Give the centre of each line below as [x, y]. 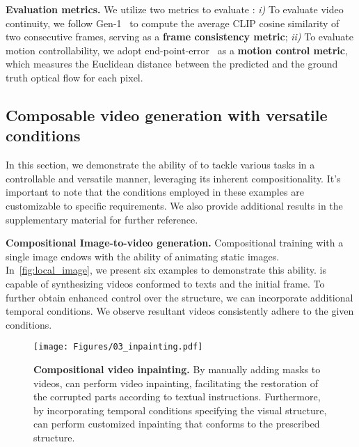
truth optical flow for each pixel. [74, 77]
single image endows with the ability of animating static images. [143, 256]
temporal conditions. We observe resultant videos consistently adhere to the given [180, 311]
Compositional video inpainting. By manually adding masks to [177, 369]
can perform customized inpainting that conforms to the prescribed [177, 424]
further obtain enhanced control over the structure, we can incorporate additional [179, 297]
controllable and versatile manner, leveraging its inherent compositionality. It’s [173, 178]
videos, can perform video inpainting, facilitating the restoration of [176, 383]
